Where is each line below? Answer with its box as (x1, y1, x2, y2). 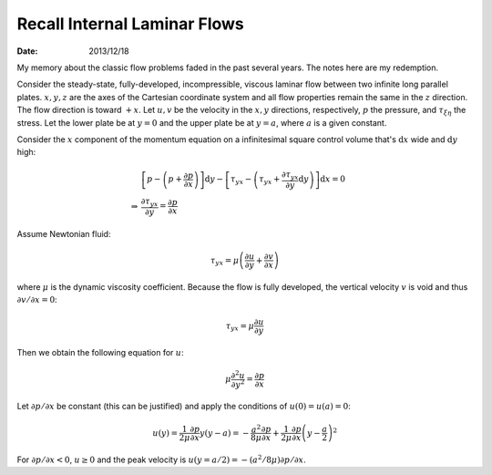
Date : (16, 46, 38, 57)
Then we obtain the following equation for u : (16, 347, 184, 358)
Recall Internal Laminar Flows (16, 14, 245, 34)
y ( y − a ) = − (199, 428, 250, 438)
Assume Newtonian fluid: (16, 228, 111, 239)
